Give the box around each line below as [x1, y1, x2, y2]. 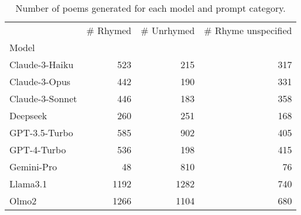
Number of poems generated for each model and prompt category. [15, 1, 286, 15]
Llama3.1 [9, 177, 47, 190]
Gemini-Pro [9, 160, 57, 173]
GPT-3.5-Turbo [9, 126, 73, 139]
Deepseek [9, 109, 47, 122]
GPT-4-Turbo [9, 143, 66, 156]
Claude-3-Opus [9, 75, 71, 88]
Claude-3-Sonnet [9, 92, 77, 105]
